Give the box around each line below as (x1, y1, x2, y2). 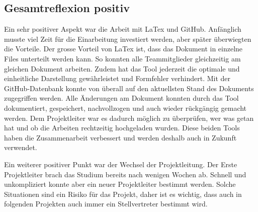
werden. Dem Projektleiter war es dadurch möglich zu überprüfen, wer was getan (4, 112, 254, 123)
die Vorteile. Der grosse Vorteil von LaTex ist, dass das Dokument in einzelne (4, 43, 243, 54)
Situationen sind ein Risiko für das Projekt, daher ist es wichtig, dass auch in (4, 188, 242, 199)
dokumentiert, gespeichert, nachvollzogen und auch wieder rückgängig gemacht (4, 102, 247, 113)
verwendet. (4, 142, 37, 153)
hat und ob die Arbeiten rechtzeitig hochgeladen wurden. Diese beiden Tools (4, 122, 240, 133)
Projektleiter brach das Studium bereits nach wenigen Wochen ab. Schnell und (4, 169, 246, 179)
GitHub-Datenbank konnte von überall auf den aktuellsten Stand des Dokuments (4, 83, 254, 93)
